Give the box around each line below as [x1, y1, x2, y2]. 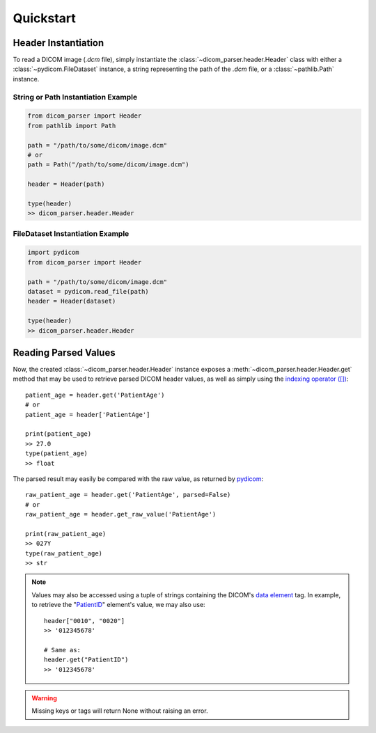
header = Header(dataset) [27, 297, 116, 306]
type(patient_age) [25, 450, 88, 457]
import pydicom [27, 249, 79, 257]
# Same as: [44, 646, 81, 654]
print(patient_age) [25, 430, 92, 438]
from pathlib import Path [27, 122, 116, 129]
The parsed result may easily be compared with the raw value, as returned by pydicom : [13, 474, 264, 483]
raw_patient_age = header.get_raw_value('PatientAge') [25, 510, 217, 519]
